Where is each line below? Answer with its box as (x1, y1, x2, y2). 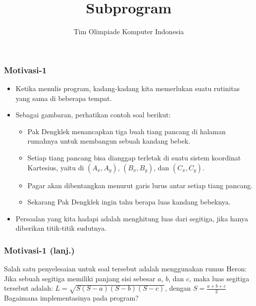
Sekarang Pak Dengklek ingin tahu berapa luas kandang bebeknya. (27, 197, 231, 207)
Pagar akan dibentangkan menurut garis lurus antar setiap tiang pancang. (27, 180, 253, 190)
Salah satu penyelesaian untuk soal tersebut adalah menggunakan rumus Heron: (4, 263, 247, 274)
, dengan (165, 283, 191, 293)
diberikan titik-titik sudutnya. (15, 223, 107, 233)
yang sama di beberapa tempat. (15, 93, 112, 103)
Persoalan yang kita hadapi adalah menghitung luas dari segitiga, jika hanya (15, 213, 248, 223)
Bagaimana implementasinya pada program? (4, 293, 139, 303)
